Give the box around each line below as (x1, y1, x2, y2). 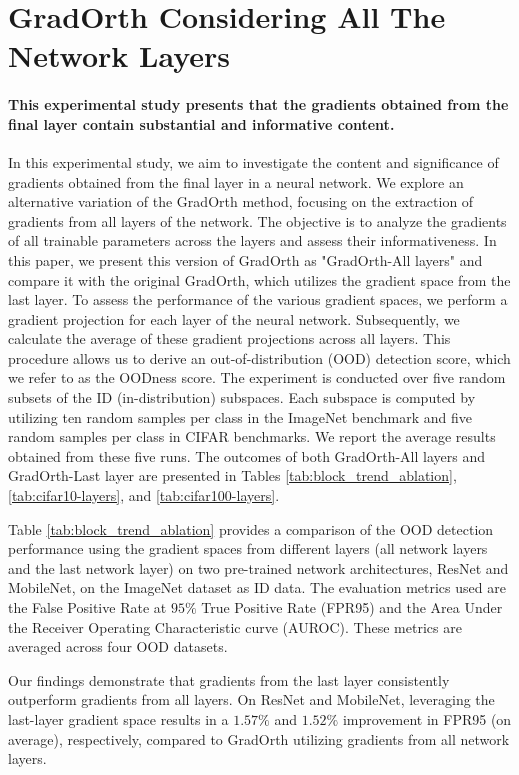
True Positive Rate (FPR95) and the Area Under (201, 597, 503, 618)
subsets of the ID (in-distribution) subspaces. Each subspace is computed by (8, 387, 476, 408)
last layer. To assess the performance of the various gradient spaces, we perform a (8, 289, 508, 310)
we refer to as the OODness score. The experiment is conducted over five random (8, 367, 506, 388)
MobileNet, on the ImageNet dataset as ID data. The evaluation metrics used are (8, 577, 506, 598)
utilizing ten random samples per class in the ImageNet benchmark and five (8, 406, 472, 427)
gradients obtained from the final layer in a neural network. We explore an (8, 171, 464, 192)
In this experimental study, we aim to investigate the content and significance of (8, 151, 499, 172)
